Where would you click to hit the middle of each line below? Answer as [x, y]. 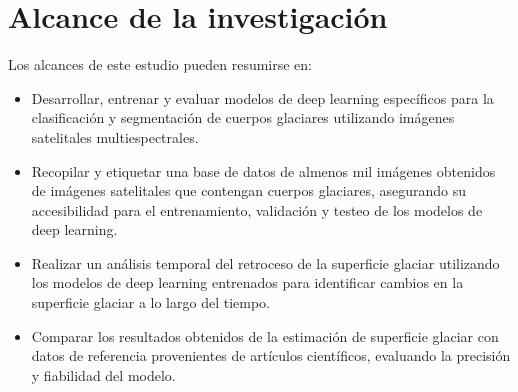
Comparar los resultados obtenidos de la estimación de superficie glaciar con [265, 335]
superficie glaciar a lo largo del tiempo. [150, 302]
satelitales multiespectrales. [115, 136]
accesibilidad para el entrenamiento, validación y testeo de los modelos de [257, 209]
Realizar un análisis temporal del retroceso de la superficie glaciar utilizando [265, 262]
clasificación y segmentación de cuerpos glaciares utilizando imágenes [243, 117]
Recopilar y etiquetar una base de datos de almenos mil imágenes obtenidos [263, 170]
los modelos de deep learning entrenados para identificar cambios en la [247, 282]
